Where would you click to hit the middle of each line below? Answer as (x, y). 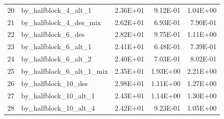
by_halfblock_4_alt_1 (56, 10)
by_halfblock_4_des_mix (61, 22)
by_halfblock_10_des (55, 83)
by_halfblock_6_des (53, 34)
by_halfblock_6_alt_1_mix (65, 71)
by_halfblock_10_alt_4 (58, 107)
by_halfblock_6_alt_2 (56, 59)
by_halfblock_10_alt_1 (58, 95)
